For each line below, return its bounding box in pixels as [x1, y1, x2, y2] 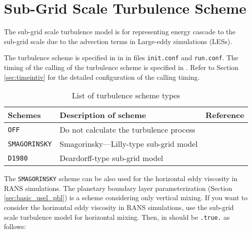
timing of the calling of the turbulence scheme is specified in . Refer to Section [4, 62, 238, 72]
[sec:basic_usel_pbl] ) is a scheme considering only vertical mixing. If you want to [4, 192, 248, 203]
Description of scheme [60, 109, 147, 121]
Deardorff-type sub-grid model [60, 152, 164, 164]
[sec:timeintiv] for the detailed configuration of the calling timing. [4, 71, 200, 82]
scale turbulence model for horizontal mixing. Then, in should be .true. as [4, 211, 230, 222]
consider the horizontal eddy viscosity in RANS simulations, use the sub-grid [4, 202, 234, 212]
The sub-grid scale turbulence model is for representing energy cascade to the [4, 26, 236, 37]
